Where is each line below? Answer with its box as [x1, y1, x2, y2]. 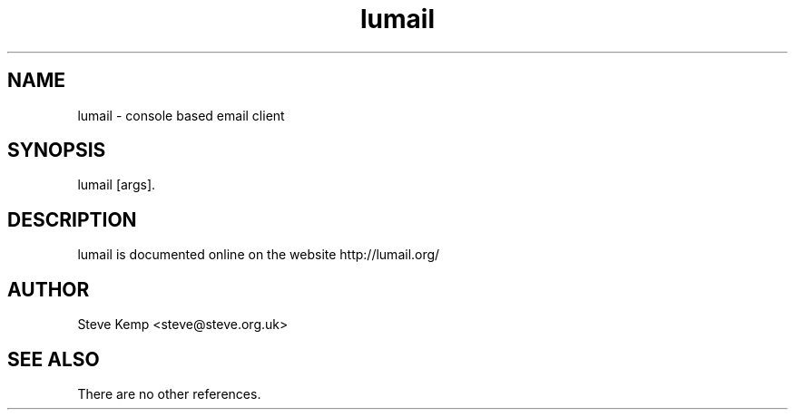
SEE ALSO [7, 347, 100, 371]
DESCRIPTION [7, 208, 137, 231]
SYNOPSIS [7, 139, 106, 162]
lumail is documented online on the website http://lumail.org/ [77, 247, 440, 263]
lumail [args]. [77, 177, 156, 193]
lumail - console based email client [77, 107, 285, 123]
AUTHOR [7, 277, 90, 301]
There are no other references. [77, 385, 261, 402]
